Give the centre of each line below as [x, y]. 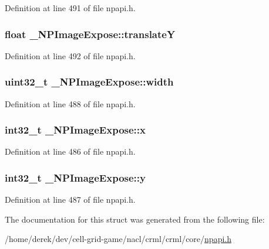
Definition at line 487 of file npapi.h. [70, 199]
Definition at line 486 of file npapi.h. [70, 151]
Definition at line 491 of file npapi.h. [70, 8]
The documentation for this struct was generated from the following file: [135, 219]
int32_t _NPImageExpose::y [75, 177]
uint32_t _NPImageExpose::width [89, 82]
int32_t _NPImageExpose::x [75, 130]
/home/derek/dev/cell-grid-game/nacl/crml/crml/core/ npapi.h [118, 239]
